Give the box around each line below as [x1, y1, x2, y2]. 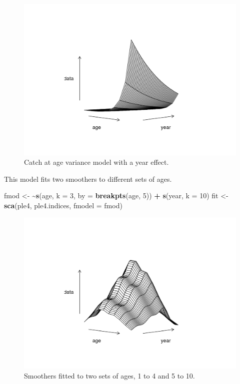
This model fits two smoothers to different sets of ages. [4, 173, 172, 184]
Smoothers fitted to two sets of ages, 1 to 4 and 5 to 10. [24, 370, 195, 381]
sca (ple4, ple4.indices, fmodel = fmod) [4, 200, 122, 211]
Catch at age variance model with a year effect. [24, 157, 169, 167]
